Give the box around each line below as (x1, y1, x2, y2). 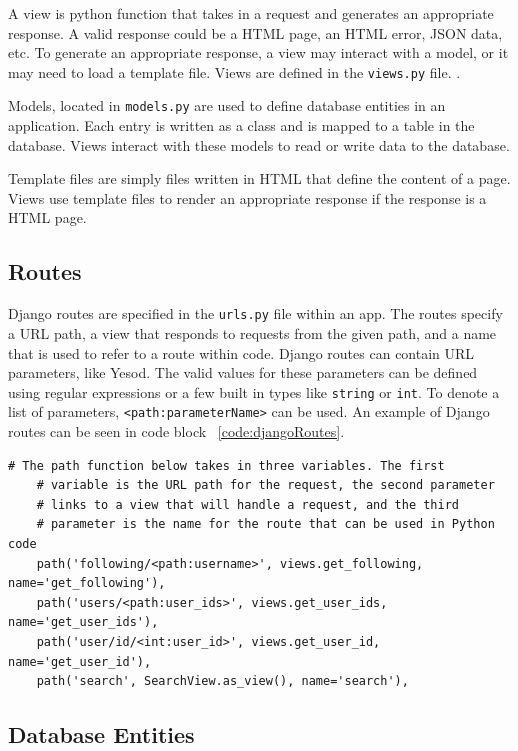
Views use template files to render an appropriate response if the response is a (8, 187, 487, 208)
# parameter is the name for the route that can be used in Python (36, 517, 495, 532)
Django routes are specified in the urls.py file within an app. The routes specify (8, 303, 503, 324)
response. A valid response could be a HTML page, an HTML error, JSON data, (8, 22, 503, 43)
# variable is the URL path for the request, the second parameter (36, 478, 495, 493)
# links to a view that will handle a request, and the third (36, 497, 460, 512)
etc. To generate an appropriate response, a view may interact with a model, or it (8, 42, 509, 63)
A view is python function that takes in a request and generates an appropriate (8, 3, 494, 23)
